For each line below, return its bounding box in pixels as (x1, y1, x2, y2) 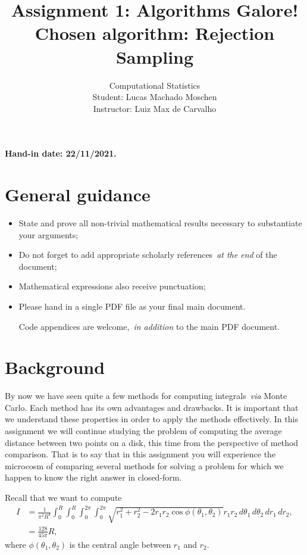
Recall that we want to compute (5, 491, 122, 504)
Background (5, 355, 105, 379)
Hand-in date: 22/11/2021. (5, 147, 117, 160)
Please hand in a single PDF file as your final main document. (18, 300, 246, 312)
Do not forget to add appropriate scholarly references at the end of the (18, 248, 277, 261)
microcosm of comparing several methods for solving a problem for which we (5, 459, 284, 472)
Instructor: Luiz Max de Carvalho (93, 102, 217, 114)
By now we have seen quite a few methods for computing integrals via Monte (5, 389, 287, 402)
